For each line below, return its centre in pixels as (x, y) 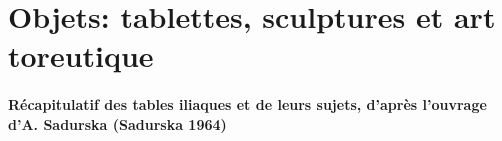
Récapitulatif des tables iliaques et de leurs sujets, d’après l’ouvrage (247, 104)
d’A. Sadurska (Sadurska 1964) (117, 123)
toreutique (81, 55)
